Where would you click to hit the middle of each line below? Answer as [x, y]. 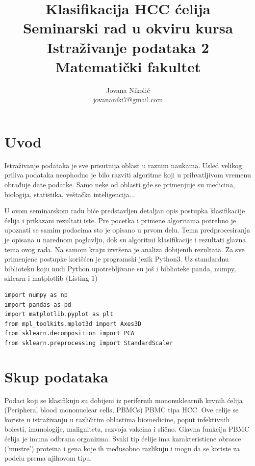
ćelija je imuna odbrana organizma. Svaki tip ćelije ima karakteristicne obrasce [123, 438]
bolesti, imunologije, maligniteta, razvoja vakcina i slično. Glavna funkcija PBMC [127, 429]
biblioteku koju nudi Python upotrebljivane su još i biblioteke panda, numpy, [120, 268]
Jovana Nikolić [128, 90]
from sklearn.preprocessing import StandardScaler [89, 343]
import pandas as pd [38, 305]
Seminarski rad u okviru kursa [128, 28]
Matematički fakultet [128, 66]
